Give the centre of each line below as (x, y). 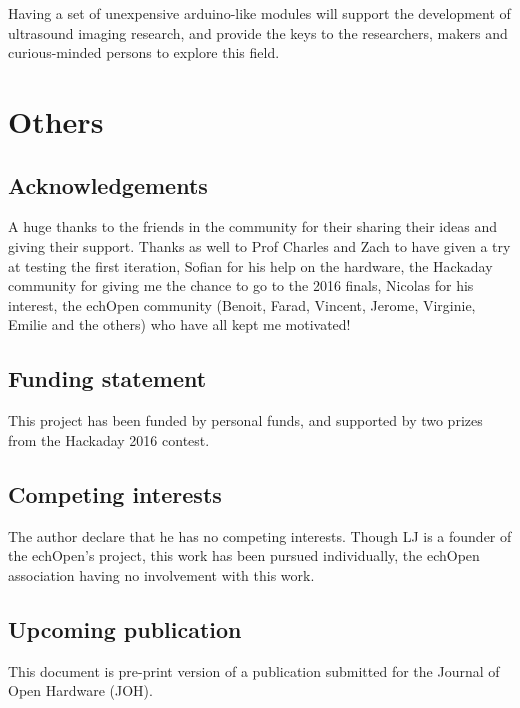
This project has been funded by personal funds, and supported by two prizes (245, 420)
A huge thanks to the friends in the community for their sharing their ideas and (252, 226)
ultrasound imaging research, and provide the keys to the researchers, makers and (258, 32)
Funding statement (107, 378)
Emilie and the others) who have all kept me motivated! (179, 324)
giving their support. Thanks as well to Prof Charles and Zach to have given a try (259, 245)
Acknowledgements (108, 184)
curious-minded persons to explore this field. (144, 52)
